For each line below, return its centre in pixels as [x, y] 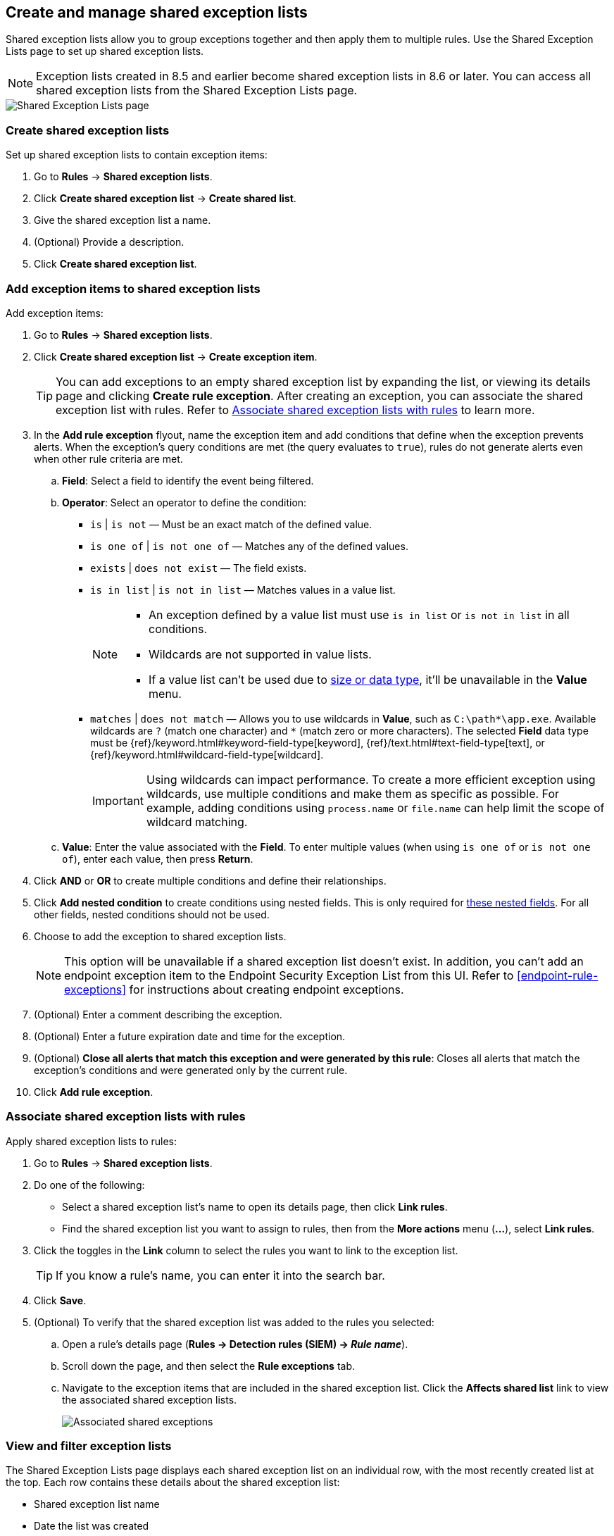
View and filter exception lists [89, 1446]
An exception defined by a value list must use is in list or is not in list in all [359, 614]
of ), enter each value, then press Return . [158, 858]
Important [118, 800]
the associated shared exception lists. [150, 1399]
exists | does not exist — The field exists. [199, 568]
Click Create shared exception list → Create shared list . [165, 199]
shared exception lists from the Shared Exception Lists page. [197, 90]
